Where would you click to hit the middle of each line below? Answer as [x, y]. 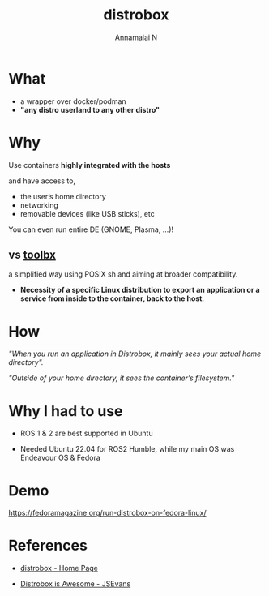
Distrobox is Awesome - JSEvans [75, 584]
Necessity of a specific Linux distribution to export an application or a [140, 290]
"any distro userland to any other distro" [90, 109]
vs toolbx [32, 255]
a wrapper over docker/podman [73, 101]
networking [39, 205]
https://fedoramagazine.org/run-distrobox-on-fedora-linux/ [107, 513]
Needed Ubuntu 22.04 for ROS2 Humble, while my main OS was [127, 449]
